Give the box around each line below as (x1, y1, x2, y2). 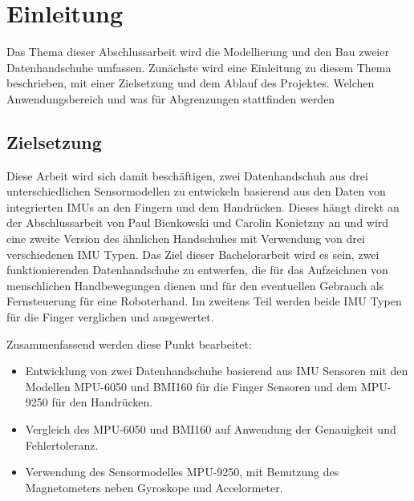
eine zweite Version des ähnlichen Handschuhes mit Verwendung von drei (6, 230, 365, 247)
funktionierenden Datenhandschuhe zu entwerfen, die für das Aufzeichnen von (6, 261, 388, 278)
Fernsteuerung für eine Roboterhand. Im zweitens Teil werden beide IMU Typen (6, 293, 402, 309)
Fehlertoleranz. (25, 436, 99, 453)
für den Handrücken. (51, 394, 153, 410)
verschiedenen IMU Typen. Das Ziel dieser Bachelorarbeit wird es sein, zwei (6, 245, 379, 262)
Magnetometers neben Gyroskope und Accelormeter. (25, 479, 283, 495)
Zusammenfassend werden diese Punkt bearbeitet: (6, 335, 252, 352)
